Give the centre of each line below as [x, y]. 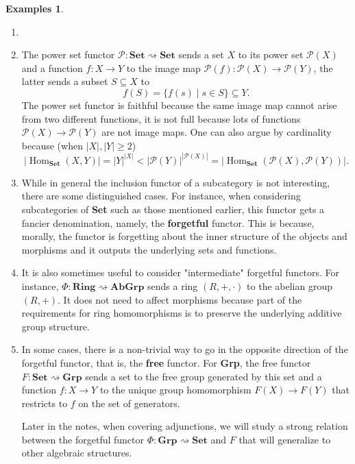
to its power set [271, 54]
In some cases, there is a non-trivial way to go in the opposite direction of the [185, 349]
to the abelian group [290, 285]
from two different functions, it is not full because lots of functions [161, 118]
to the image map [163, 68]
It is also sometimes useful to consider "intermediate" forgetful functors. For [181, 272]
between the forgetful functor [83, 439]
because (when [52, 145]
